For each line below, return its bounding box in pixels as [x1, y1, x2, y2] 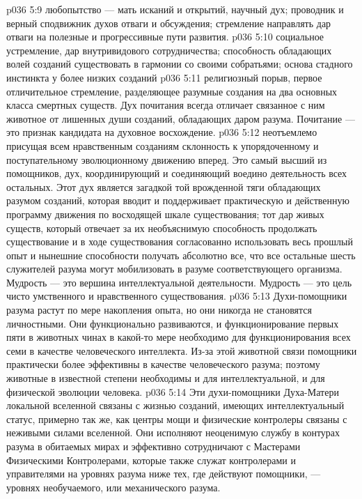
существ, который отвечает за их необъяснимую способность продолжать [6, 220, 317, 235]
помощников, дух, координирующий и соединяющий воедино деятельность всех [6, 166, 347, 181]
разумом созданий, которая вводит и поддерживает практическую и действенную [6, 193, 349, 208]
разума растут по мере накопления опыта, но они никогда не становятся [6, 302, 312, 317]
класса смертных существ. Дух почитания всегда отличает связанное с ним [6, 98, 325, 112]
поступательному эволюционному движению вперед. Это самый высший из [6, 152, 327, 167]
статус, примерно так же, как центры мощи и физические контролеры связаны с [6, 411, 347, 426]
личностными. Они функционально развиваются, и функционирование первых [6, 316, 339, 330]
